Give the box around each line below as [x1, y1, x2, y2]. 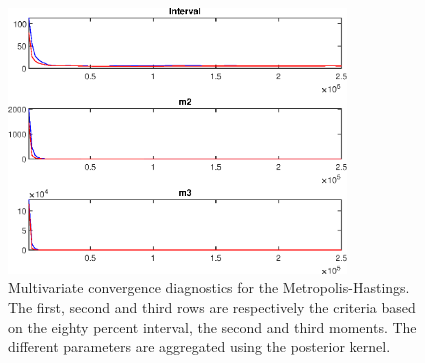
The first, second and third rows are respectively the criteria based [8, 297, 416, 318]
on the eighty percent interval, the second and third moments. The [8, 316, 417, 337]
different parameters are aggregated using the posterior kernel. [8, 336, 391, 357]
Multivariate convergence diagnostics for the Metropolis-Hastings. [8, 277, 410, 298]
